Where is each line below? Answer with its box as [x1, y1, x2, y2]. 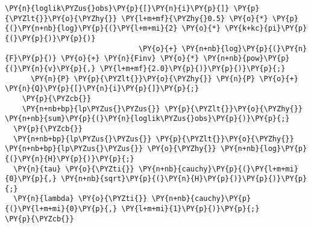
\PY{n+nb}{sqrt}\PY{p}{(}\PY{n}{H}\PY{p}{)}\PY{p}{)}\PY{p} [61, 174, 307, 183]
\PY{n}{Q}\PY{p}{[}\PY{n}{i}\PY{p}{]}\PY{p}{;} [5, 84, 199, 93]
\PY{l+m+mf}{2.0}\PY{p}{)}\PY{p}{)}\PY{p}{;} [99, 64, 286, 73]
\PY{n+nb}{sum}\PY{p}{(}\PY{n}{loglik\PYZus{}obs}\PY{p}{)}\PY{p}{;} [5, 114, 290, 123]
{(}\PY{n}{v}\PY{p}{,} [5, 64, 96, 73]
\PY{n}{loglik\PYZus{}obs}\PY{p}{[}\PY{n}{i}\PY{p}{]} [5, 4, 230, 13]
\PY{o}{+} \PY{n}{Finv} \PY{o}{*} [61, 54, 199, 63]
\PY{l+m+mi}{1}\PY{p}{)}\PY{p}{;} [121, 205, 260, 214]
